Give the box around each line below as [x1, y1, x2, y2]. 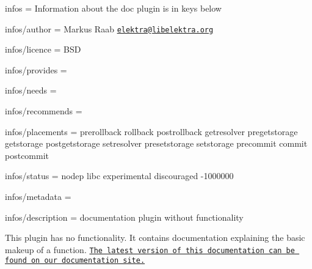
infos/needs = [5, 84, 57, 97]
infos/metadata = [5, 190, 71, 202]
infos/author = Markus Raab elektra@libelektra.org [5, 22, 214, 35]
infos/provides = [5, 63, 67, 76]
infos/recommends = [5, 105, 82, 117]
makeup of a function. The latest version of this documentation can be [5, 243, 295, 256]
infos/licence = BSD [5, 43, 81, 56]
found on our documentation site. [5, 256, 145, 265]
